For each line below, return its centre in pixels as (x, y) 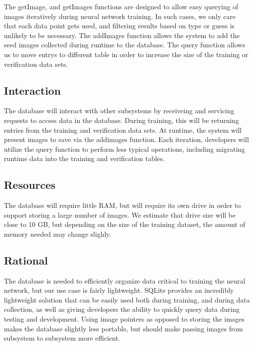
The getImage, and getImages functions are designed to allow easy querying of (121, 6)
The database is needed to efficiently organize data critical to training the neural (125, 280)
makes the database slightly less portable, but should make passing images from (124, 328)
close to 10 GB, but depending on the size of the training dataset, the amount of (125, 224)
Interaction (32, 90)
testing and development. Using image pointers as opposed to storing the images (124, 319)
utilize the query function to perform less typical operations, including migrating (125, 149)
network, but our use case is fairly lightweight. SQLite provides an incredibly (119, 290)
